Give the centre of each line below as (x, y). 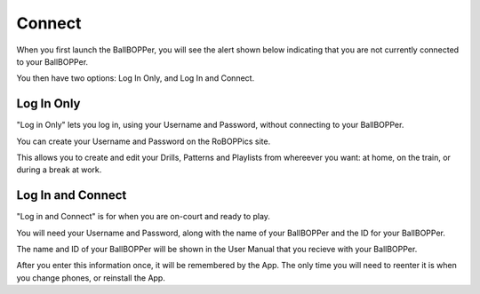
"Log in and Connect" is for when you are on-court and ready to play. (144, 217)
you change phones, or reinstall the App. (91, 278)
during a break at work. (59, 170)
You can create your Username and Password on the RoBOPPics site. (144, 141)
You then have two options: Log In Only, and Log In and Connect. (136, 78)
